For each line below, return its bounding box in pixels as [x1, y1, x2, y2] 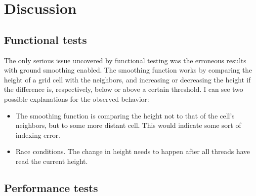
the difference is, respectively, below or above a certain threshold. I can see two [4, 84, 243, 94]
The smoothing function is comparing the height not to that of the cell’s [15, 110, 235, 120]
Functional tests [4, 32, 87, 47]
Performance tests [4, 180, 98, 195]
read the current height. [15, 156, 88, 166]
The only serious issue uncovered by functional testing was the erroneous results [4, 55, 247, 65]
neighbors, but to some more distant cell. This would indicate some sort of [15, 120, 241, 130]
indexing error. [15, 129, 60, 140]
